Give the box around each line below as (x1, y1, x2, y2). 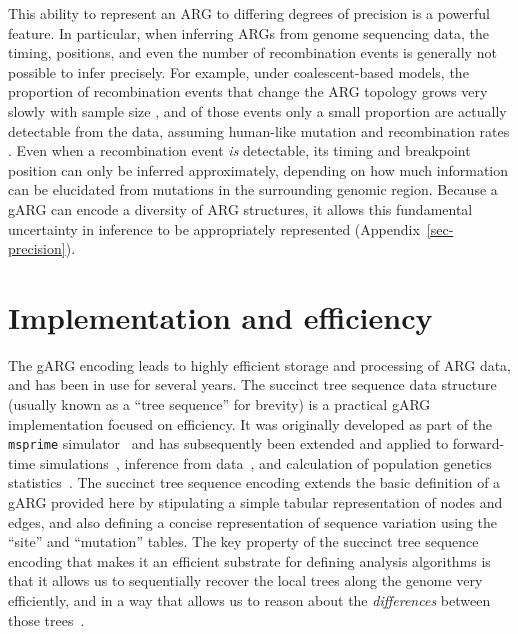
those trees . (8, 609, 85, 630)
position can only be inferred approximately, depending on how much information (8, 159, 509, 180)
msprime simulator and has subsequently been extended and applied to (8, 433, 449, 454)
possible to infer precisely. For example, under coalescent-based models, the (8, 61, 469, 82)
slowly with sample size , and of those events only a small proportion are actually (8, 100, 507, 121)
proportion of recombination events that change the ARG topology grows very (8, 81, 488, 102)
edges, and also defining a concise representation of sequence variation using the (8, 511, 498, 532)
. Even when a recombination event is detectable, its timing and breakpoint (8, 140, 471, 161)
